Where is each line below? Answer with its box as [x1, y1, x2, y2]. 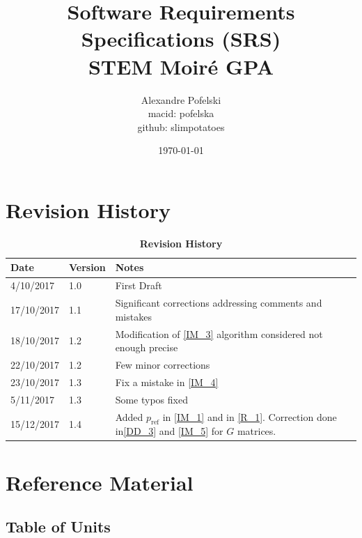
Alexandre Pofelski [141, 92, 221, 107]
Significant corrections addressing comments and [115, 295, 322, 310]
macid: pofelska [148, 106, 214, 121]
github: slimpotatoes [137, 119, 225, 134]
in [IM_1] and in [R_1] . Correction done [162, 409, 337, 424]
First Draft [115, 278, 162, 293]
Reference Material [6, 468, 194, 496]
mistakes [115, 309, 152, 323]
